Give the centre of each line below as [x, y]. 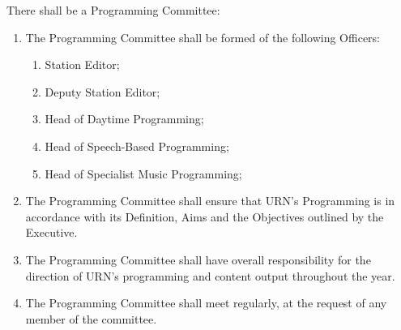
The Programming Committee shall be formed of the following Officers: [203, 37]
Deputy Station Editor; [102, 91]
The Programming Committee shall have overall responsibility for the [198, 259]
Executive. [51, 232]
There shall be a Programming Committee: [113, 10]
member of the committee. [91, 318]
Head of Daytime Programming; [124, 119]
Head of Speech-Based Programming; [137, 146]
